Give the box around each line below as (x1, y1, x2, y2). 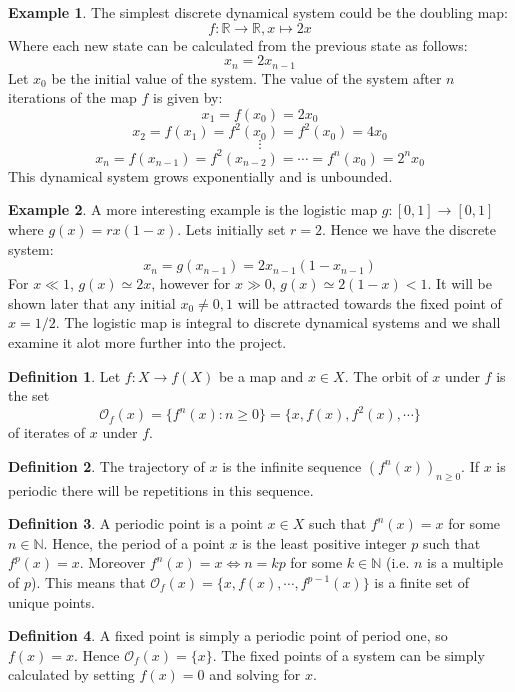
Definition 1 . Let (8, 365, 121, 386)
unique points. (8, 591, 95, 612)
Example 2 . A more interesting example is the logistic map (8, 199, 378, 220)
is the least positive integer (242, 532, 407, 553)
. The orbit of (344, 365, 428, 386)
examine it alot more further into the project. (8, 331, 287, 352)
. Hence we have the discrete (321, 219, 496, 240)
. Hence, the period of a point (43, 532, 225, 553)
